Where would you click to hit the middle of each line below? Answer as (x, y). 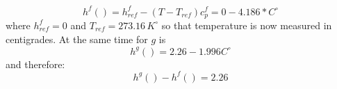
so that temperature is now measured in (247, 25)
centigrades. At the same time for (77, 39)
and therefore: (35, 64)
